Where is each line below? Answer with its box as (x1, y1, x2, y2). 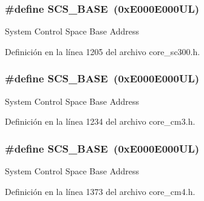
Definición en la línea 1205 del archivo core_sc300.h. (5, 45, 200, 58)
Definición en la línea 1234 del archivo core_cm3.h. (5, 115, 195, 128)
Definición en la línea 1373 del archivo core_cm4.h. (5, 185, 195, 197)
